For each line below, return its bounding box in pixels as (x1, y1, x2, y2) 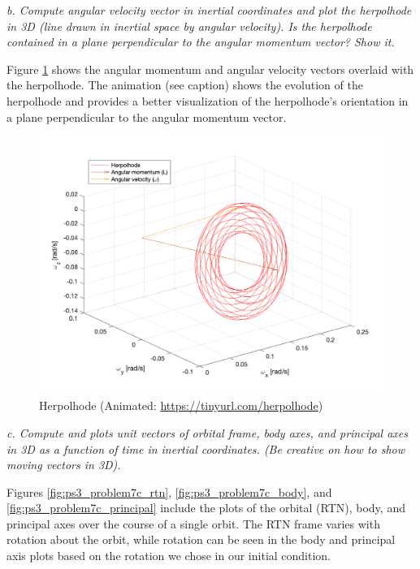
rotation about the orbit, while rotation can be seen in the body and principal (6, 531, 396, 548)
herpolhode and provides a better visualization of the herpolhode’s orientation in (6, 92, 409, 109)
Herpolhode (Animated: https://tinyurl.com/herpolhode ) (39, 397, 323, 414)
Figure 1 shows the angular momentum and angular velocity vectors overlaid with (6, 60, 414, 77)
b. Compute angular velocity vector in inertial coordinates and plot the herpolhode (6, 2, 412, 18)
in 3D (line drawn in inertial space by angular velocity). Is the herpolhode (6, 17, 372, 34)
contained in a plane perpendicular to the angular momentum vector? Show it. (6, 33, 395, 50)
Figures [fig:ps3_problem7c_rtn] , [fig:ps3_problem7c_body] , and (6, 483, 332, 500)
